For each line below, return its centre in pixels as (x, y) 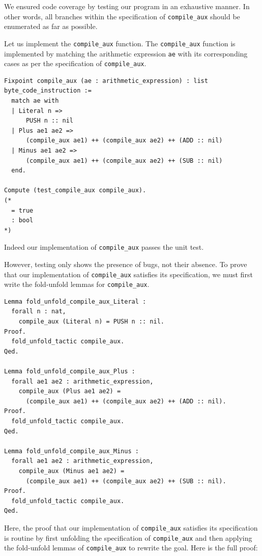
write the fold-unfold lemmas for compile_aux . (77, 284)
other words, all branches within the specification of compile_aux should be (122, 16)
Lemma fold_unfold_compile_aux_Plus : (70, 372)
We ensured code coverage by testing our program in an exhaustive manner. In (127, 6)
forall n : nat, (39, 312)
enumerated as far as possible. (51, 26)
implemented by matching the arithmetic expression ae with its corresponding (126, 53)
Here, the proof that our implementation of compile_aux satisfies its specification (131, 527)
